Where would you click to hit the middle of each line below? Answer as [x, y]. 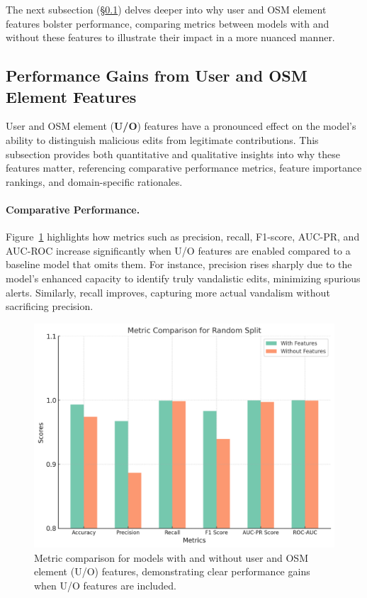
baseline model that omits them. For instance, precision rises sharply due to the [179, 264]
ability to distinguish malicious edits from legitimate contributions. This [162, 139]
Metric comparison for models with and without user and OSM [171, 557]
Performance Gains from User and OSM [157, 76]
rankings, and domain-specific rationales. [94, 181]
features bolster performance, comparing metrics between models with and [168, 23]
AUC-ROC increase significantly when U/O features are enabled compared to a [178, 250]
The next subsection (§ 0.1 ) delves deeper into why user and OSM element [166, 9]
